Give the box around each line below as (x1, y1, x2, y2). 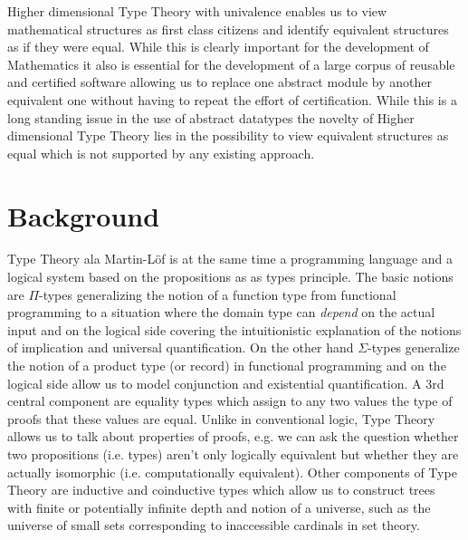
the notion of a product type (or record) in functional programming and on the (7, 356, 446, 375)
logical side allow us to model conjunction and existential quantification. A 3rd (7, 373, 444, 392)
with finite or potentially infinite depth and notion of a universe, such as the (7, 497, 431, 516)
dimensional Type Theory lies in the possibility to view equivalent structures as (7, 126, 449, 145)
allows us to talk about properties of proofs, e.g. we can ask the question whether (7, 427, 459, 446)
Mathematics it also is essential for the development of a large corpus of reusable (7, 54, 455, 73)
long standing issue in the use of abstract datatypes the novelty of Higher (7, 108, 415, 127)
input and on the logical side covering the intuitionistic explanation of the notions (7, 320, 462, 339)
